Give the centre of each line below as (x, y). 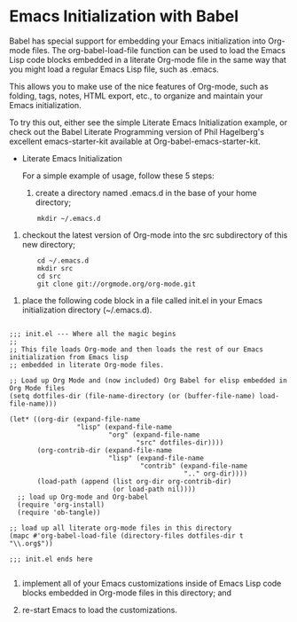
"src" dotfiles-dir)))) (180, 442)
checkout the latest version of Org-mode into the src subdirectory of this (155, 235)
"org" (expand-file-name (154, 435)
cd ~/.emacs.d (63, 260)
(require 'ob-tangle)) (59, 512)
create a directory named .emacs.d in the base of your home (146, 193)
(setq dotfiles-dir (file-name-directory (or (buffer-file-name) (132, 396)
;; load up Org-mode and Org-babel (83, 497)
